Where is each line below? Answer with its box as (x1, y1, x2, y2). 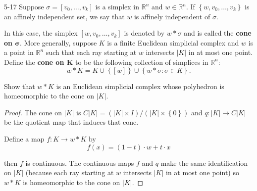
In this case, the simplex (4, 28, 78, 38)
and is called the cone (184, 28, 252, 38)
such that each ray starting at (46, 47, 137, 57)
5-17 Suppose (4, 1, 44, 11)
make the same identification (160, 157, 248, 168)
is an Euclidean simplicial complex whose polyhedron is (56, 81, 224, 91)
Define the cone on (4, 56, 64, 67)
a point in (4, 47, 34, 57)
